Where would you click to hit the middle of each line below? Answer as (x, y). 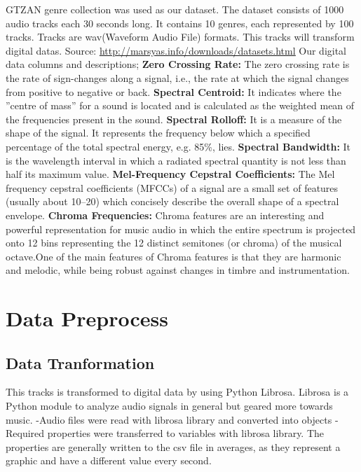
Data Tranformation (80, 362)
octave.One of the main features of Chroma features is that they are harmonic (173, 256)
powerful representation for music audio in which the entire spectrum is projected (181, 229)
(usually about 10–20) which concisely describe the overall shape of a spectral (172, 201)
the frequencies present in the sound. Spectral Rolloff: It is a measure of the (174, 119)
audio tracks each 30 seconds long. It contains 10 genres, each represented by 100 (180, 23)
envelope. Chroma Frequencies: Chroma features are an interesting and (165, 215)
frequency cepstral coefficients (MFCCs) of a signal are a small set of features (172, 187)
